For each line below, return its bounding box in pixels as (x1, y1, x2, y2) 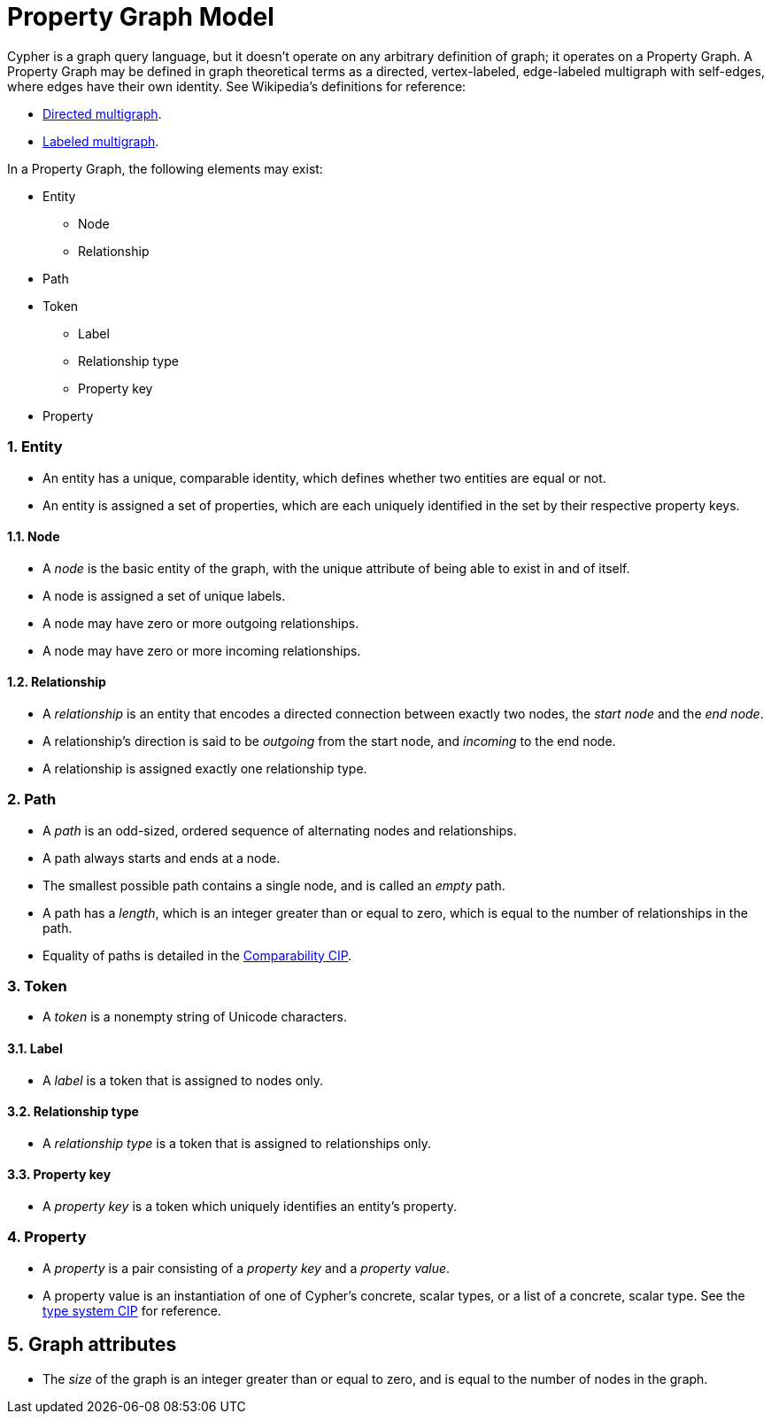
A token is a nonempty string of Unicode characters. (42, 1009, 348, 1025)
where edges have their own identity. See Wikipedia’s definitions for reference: (7, 78, 466, 94)
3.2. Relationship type (7, 1104, 139, 1120)
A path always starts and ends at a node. (42, 850, 281, 866)
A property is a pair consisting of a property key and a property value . (42, 1260, 451, 1276)
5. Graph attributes (7, 1333, 177, 1356)
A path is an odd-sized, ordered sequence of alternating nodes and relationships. (42, 822, 517, 838)
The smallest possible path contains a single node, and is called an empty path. (42, 877, 505, 893)
